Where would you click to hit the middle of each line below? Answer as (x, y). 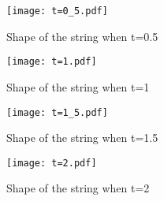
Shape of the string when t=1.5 (82, 138)
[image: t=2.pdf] (52, 163)
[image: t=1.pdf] (52, 62)
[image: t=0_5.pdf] (57, 11)
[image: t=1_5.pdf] (57, 112)
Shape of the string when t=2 (78, 188)
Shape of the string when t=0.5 (82, 36)
